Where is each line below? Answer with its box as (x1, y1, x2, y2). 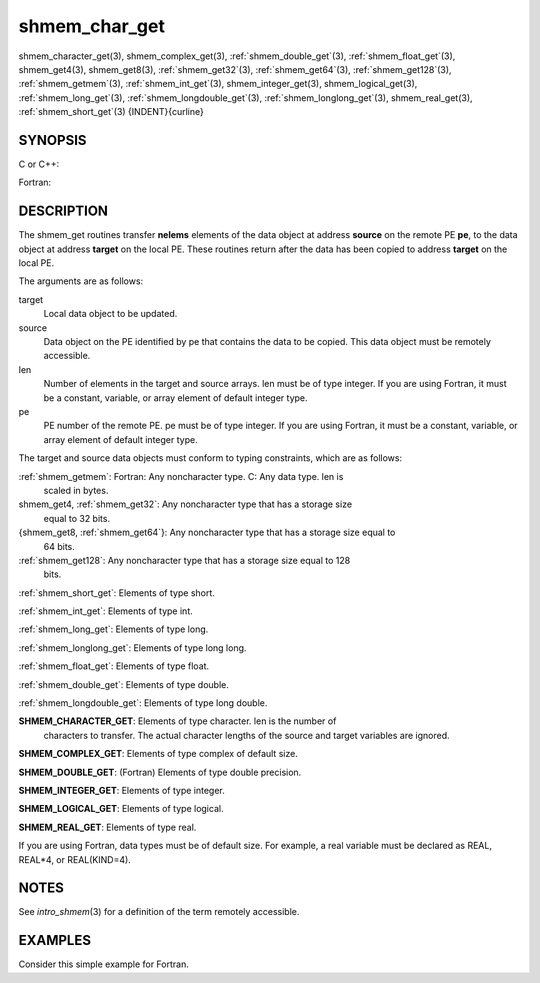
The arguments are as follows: (18, 275, 144, 287)
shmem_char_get (18, 15, 165, 37)
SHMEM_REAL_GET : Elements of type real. (18, 821, 197, 833)
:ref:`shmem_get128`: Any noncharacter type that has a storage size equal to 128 (18, 554, 351, 566)
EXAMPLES (18, 932, 92, 949)
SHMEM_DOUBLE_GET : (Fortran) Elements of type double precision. (18, 766, 302, 778)
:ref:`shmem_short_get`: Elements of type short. (18, 586, 215, 599)
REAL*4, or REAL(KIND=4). (18, 853, 132, 865)
